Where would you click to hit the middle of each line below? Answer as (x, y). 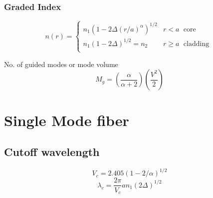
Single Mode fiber (67, 120)
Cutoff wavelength (52, 152)
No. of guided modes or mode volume (61, 64)
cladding (196, 44)
